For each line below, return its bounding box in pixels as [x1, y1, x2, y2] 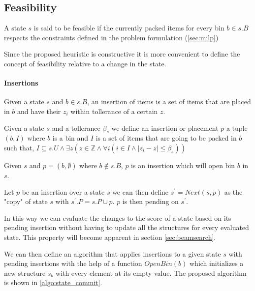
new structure [4, 267, 46, 278]
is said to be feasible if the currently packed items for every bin [33, 23, 224, 33]
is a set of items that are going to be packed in [96, 133, 237, 143]
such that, [4, 142, 34, 152]
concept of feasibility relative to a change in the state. [4, 58, 166, 68]
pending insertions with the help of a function [4, 258, 142, 268]
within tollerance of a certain [70, 106, 158, 116]
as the [224, 186, 243, 197]
